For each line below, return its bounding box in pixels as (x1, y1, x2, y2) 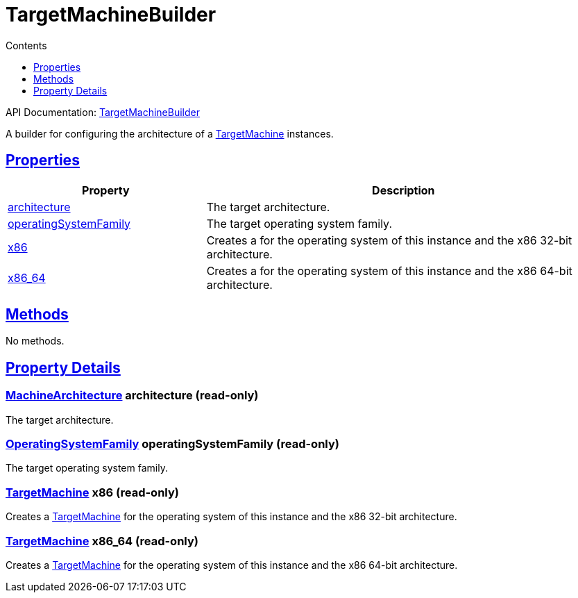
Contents (6, 39, 47, 51)
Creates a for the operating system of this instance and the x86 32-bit (206, 233, 572, 247)
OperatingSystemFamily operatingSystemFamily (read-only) (6, 437, 339, 451)
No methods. (6, 335, 65, 347)
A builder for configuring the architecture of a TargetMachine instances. (6, 127, 334, 140)
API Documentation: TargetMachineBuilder (6, 106, 200, 118)
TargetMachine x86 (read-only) (6, 485, 179, 499)
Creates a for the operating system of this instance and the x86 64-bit (206, 263, 572, 278)
